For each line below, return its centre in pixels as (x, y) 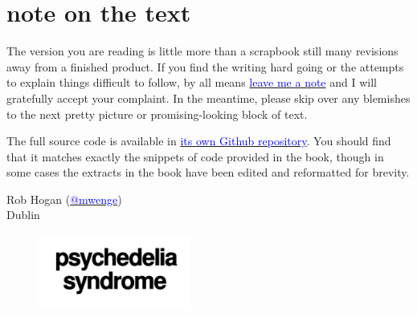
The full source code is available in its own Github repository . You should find (199, 141)
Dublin (23, 215)
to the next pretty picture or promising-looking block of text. (157, 114)
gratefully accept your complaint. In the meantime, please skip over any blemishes (208, 98)
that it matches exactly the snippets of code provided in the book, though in (195, 156)
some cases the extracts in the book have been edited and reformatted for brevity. (208, 172)
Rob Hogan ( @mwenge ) (64, 199)
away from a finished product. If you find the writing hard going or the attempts (205, 66)
